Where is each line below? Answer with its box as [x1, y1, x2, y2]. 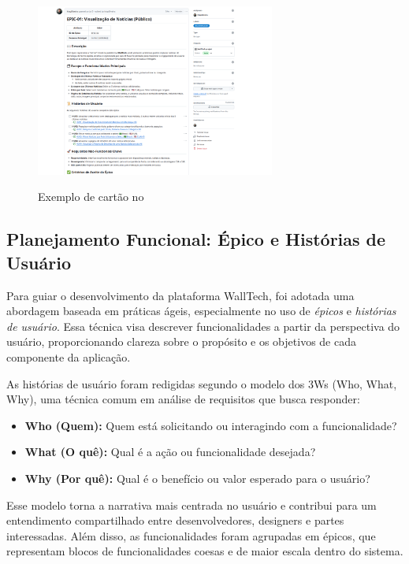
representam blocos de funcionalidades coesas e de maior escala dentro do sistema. [6, 543, 403, 559]
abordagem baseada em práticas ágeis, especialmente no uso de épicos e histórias [6, 302, 396, 319]
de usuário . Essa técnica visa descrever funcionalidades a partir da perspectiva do [6, 317, 400, 334]
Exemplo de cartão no [38, 188, 144, 205]
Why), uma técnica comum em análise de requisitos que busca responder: [6, 391, 360, 407]
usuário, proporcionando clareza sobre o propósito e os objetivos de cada [6, 333, 356, 350]
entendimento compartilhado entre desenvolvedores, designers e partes [6, 512, 344, 529]
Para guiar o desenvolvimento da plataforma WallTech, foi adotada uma [6, 287, 355, 303]
